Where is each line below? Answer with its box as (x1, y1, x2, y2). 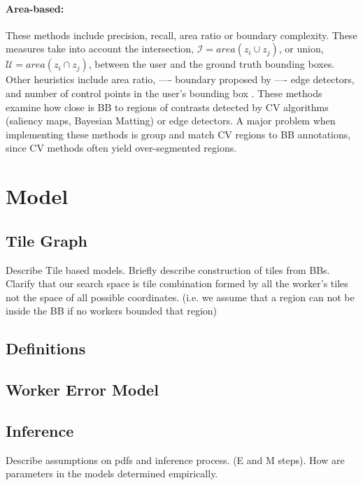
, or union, (278, 41, 324, 56)
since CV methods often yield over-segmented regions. (6, 140, 237, 155)
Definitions (6, 338, 86, 359)
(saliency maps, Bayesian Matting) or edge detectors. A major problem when (6, 113, 336, 128)
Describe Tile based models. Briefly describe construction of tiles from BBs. (6, 262, 330, 277)
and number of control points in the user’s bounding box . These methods (6, 85, 322, 100)
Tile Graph (6, 229, 87, 251)
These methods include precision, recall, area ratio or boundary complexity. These (6, 27, 357, 42)
